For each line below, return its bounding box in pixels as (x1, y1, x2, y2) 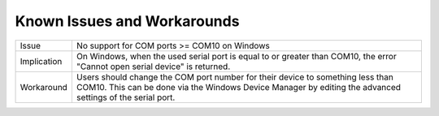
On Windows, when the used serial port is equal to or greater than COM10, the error (76, 50, 398, 62)
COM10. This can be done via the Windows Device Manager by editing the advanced (76, 81, 402, 92)
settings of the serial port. (76, 92, 176, 103)
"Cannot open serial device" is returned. (76, 61, 231, 72)
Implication (20, 55, 63, 67)
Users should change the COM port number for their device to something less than (76, 71, 393, 83)
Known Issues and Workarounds (15, 12, 240, 30)
